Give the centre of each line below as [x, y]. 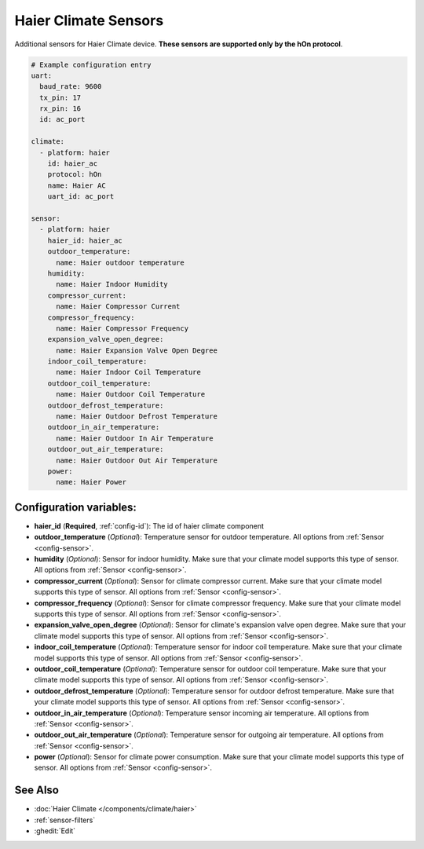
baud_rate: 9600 [71, 87]
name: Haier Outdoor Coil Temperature [131, 394]
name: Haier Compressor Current [118, 307]
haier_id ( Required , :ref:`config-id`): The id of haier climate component [149, 525]
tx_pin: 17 [60, 97]
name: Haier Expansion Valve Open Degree [137, 350]
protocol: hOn [75, 174]
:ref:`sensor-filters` [65, 820]
